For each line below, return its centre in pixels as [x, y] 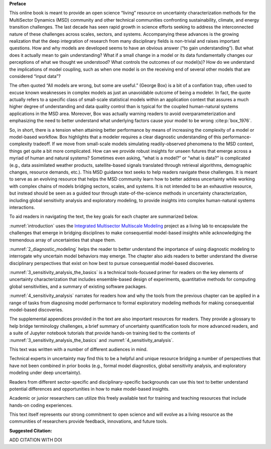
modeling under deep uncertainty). [45, 373]
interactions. [22, 207]
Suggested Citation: [31, 430]
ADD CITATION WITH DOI [36, 440]
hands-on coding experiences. [41, 405]
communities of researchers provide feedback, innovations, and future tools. [89, 421]
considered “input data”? [35, 76]
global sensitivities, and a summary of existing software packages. [78, 286]
